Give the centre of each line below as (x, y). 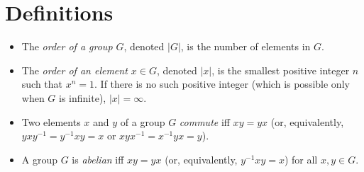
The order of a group (67, 46)
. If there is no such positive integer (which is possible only (222, 84)
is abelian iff (98, 159)
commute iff (204, 121)
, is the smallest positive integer (281, 70)
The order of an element (75, 70)
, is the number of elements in (246, 46)
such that (42, 84)
